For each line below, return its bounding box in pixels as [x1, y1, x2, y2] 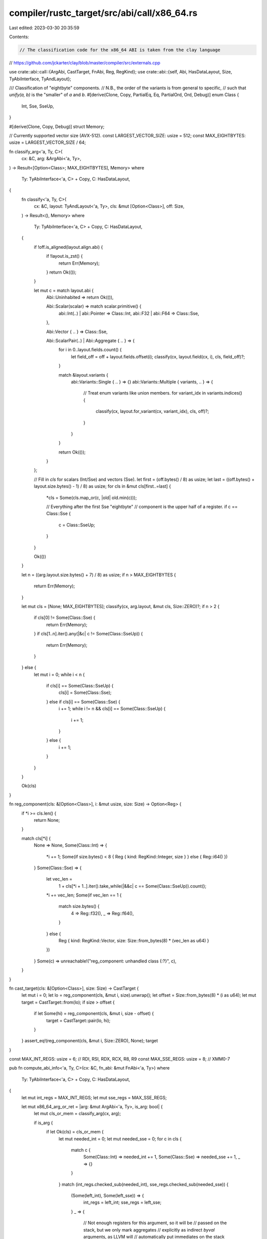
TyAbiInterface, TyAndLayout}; [9, 76, 71, 82]
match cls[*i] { [21, 835, 51, 841]
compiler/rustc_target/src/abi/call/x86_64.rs [9, 7, 198, 18]
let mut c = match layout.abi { [34, 287, 94, 293]
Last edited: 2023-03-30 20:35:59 [9, 25, 80, 31]
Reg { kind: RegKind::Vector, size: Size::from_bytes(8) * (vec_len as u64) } [58, 938, 210, 944]
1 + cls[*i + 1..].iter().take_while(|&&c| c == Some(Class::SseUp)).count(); [58, 883, 207, 889]
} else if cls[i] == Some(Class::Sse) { [46, 699, 121, 705]
